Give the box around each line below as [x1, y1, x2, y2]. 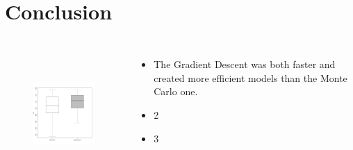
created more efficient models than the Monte [154, 70, 347, 85]
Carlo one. [154, 84, 198, 99]
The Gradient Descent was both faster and [154, 57, 336, 72]
